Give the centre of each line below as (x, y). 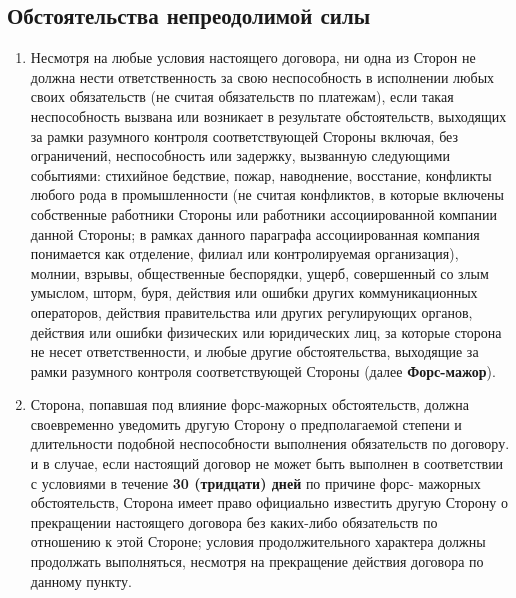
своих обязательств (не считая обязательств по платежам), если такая (242, 96)
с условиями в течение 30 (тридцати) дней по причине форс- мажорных (255, 482)
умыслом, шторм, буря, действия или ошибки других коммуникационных (254, 292)
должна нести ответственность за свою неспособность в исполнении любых (262, 76)
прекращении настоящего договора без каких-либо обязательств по (234, 521)
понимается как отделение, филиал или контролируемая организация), (244, 253)
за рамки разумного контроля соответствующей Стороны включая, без (244, 135)
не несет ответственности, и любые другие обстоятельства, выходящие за (254, 351)
